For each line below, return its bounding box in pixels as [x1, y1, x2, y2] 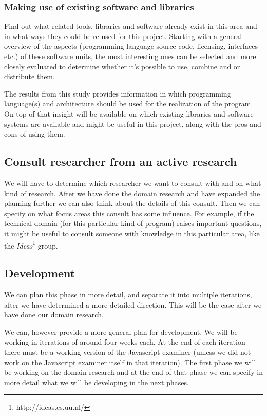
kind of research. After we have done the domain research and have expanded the [4, 187, 260, 198]
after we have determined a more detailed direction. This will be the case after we [4, 299, 262, 310]
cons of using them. [4, 128, 65, 139]
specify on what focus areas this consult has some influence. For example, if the [4, 207, 254, 218]
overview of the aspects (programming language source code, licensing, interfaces [4, 41, 258, 51]
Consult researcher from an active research [4, 154, 237, 169]
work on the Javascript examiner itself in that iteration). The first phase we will [4, 356, 256, 367]
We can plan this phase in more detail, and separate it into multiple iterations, [4, 289, 252, 299]
